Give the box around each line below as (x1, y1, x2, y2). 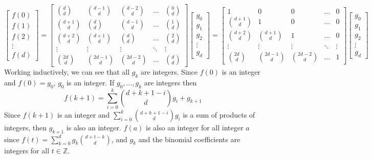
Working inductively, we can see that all (4, 66, 130, 77)
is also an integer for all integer (146, 122, 244, 132)
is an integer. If (67, 77, 115, 87)
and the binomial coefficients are (138, 133, 240, 144)
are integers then (144, 77, 197, 87)
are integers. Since (141, 66, 198, 77)
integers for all (4, 145, 50, 155)
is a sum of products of (183, 109, 255, 120)
